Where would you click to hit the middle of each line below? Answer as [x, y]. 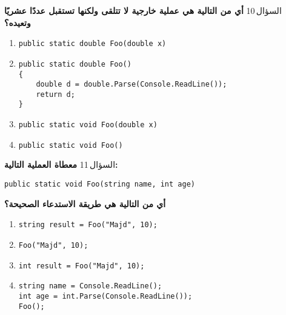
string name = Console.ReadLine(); [90, 286]
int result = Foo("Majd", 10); [81, 266]
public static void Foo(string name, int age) [100, 184]
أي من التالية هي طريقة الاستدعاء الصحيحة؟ [85, 203]
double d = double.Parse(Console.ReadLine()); [131, 85]
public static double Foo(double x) [92, 44]
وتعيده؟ [18, 22]
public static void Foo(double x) [88, 125]
